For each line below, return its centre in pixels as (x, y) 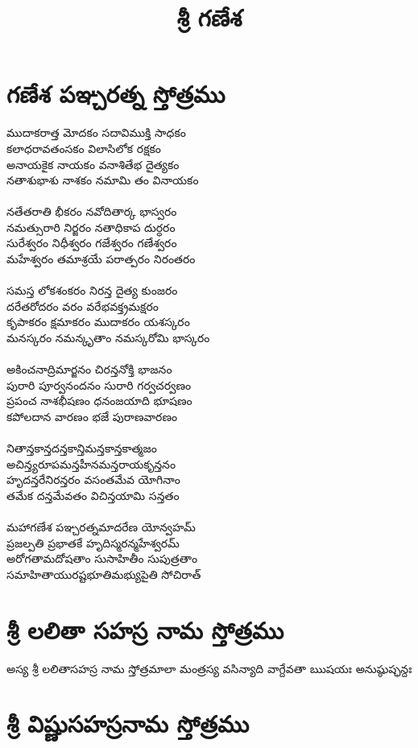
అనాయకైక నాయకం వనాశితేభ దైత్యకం (93, 164)
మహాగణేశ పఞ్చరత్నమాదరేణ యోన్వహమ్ (101, 527)
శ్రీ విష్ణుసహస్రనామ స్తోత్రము (128, 723)
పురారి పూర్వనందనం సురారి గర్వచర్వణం (99, 384)
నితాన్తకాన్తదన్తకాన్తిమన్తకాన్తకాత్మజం (82, 448)
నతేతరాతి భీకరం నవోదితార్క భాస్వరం (92, 211)
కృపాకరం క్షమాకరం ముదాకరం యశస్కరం (98, 322)
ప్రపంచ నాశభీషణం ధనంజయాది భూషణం (99, 401)
